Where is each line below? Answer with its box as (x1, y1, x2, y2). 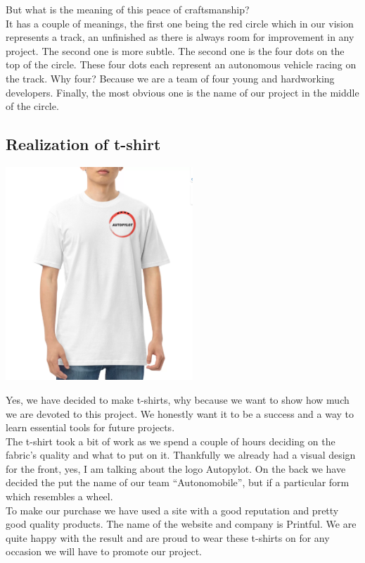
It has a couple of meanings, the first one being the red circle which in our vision (6, 16, 354, 30)
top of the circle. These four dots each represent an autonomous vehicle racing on (6, 57, 357, 72)
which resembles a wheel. (6, 489, 113, 504)
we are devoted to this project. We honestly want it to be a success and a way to (6, 406, 354, 421)
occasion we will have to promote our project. (6, 544, 203, 559)
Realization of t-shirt (6, 133, 161, 155)
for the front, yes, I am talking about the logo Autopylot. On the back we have (6, 461, 346, 476)
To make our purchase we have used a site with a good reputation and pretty (6, 502, 339, 517)
